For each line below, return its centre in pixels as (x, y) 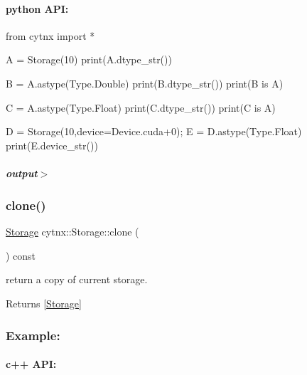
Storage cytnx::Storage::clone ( (72, 232)
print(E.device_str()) (52, 145)
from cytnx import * (50, 35)
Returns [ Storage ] (44, 303)
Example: (33, 335)
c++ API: (31, 364)
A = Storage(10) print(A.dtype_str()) (89, 59)
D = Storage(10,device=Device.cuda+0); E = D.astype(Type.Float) (154, 131)
